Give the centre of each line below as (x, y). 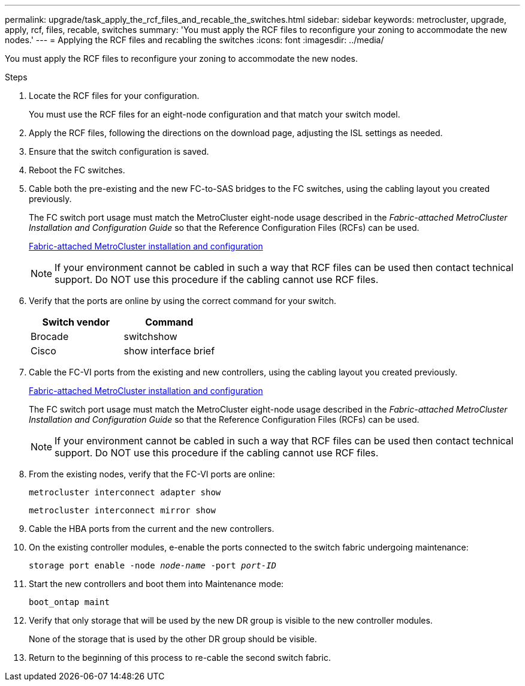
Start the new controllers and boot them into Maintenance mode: (156, 584)
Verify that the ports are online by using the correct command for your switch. (183, 301)
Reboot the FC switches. (77, 170)
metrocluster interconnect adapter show (125, 492)
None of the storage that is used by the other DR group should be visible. (173, 639)
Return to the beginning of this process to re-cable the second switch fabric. (180, 658)
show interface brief (169, 351)
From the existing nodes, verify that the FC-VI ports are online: (152, 474)
